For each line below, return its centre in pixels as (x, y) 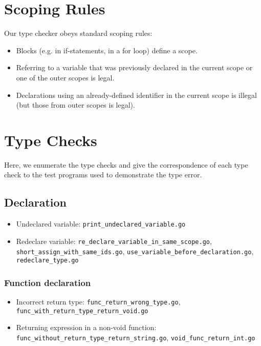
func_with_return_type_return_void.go (82, 311)
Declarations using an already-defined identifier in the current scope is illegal (136, 95)
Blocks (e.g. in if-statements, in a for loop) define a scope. (107, 50)
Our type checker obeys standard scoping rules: (78, 33)
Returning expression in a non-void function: (86, 327)
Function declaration (48, 282)
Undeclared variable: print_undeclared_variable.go (101, 224)
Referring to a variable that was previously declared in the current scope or (134, 67)
